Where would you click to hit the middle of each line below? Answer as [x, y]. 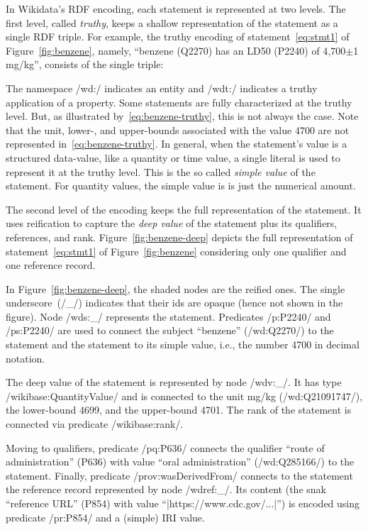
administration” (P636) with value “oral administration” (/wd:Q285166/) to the [180, 462]
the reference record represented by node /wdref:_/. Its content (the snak [166, 489]
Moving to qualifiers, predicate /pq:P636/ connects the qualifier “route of [165, 447]
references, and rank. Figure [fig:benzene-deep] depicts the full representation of [179, 237]
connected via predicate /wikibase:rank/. [95, 424]
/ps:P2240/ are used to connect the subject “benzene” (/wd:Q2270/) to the [170, 330]
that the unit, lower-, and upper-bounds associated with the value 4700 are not [178, 129]
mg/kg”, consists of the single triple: [85, 64]
